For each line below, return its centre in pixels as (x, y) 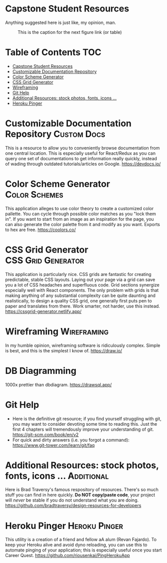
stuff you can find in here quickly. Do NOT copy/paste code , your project (80, 495)
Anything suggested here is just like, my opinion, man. (61, 22)
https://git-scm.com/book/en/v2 (45, 434)
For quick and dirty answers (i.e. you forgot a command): (71, 440)
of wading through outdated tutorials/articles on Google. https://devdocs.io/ (83, 164)
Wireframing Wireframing (57, 331)
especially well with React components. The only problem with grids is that (82, 290)
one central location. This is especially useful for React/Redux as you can (81, 153)
